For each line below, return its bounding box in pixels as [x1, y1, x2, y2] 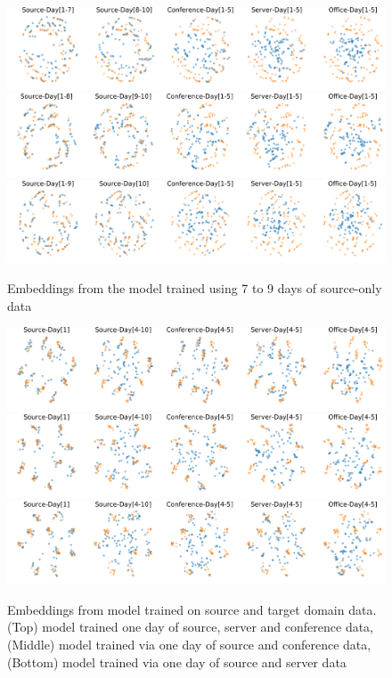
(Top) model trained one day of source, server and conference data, [7, 617, 374, 636]
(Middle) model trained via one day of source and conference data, [7, 635, 372, 654]
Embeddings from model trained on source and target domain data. [7, 600, 377, 618]
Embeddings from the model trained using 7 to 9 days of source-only [7, 279, 382, 298]
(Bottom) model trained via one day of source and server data [7, 652, 347, 671]
